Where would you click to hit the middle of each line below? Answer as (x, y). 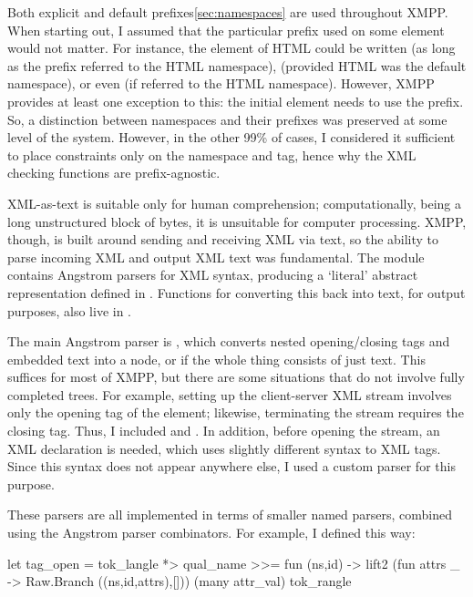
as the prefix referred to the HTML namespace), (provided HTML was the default (237, 65)
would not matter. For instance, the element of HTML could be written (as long (231, 48)
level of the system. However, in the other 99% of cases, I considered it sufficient (231, 137)
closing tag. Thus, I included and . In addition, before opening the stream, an (224, 431)
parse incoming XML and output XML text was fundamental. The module (216, 257)
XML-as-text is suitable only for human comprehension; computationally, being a (235, 203)
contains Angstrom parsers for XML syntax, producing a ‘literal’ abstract (213, 275)
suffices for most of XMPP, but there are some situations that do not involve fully (236, 377)
